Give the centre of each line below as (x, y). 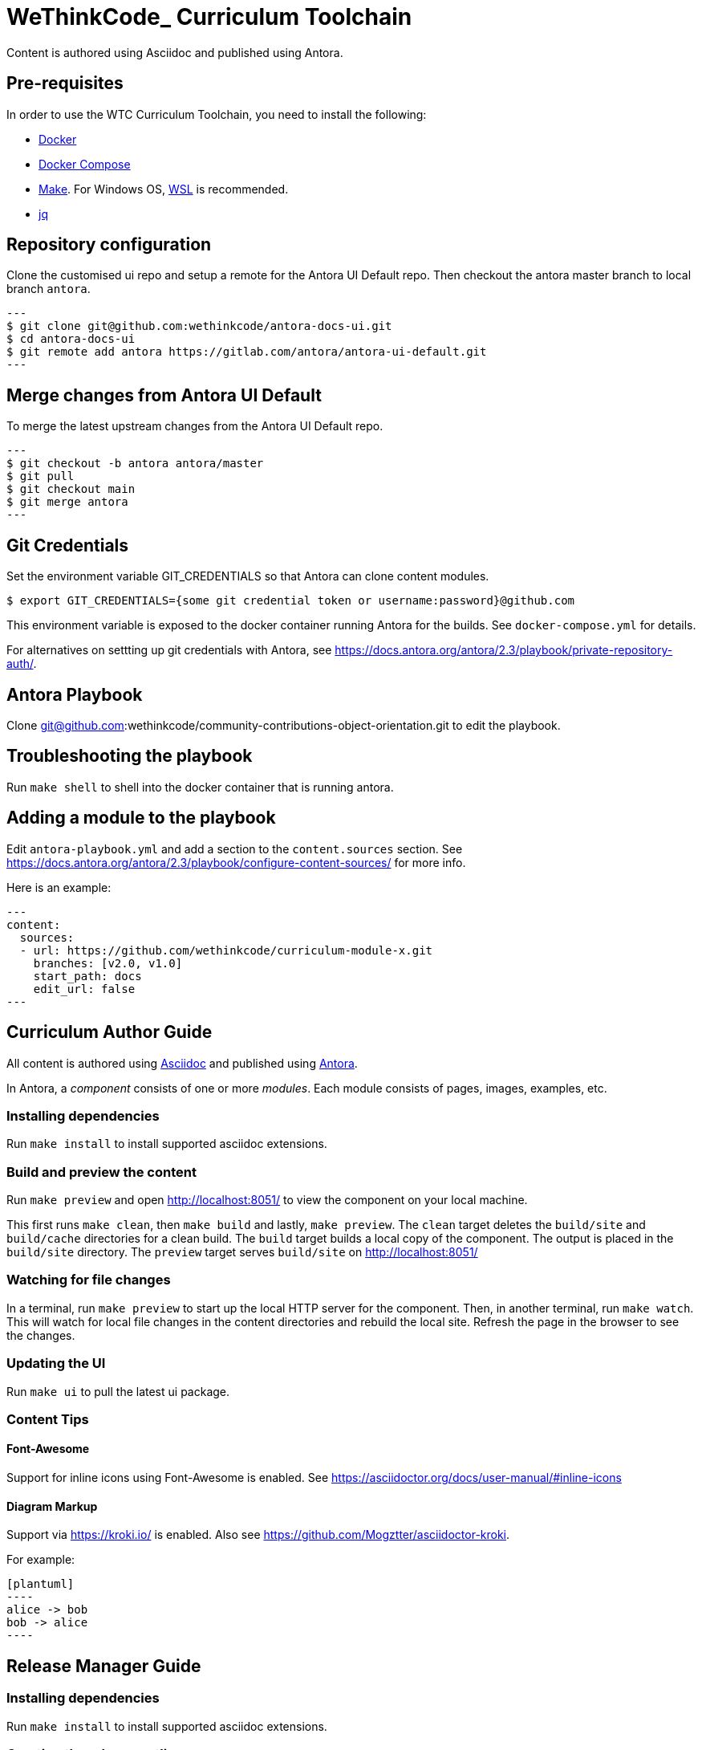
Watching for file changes (89, 1280)
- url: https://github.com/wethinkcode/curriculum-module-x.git (226, 950)
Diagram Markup (52, 1506)
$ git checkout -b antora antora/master (135, 464)
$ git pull (41, 476)
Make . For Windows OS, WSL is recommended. (164, 189)
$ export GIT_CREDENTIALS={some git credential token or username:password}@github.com (291, 601)
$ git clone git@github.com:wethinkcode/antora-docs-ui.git (199, 326)
